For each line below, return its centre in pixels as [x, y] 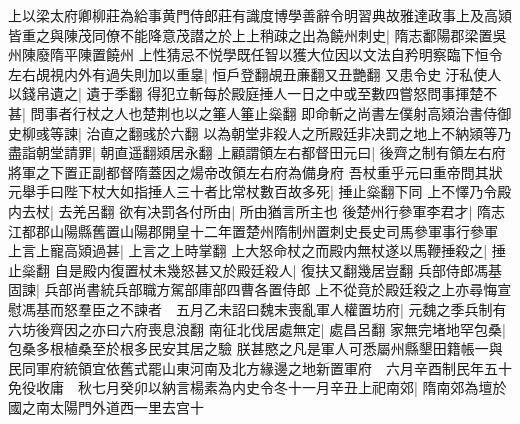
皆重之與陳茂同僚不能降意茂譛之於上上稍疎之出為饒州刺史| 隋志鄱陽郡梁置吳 [257, 34]
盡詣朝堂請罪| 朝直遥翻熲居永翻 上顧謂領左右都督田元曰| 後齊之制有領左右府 [257, 152]
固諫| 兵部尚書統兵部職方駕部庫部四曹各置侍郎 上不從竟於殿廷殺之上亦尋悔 [253, 289]
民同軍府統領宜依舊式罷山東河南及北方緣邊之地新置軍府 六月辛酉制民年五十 [260, 367]
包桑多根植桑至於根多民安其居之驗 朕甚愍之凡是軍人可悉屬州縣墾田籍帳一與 [255, 348]
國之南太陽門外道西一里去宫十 [106, 406]
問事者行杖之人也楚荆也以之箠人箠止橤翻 [163, 112]
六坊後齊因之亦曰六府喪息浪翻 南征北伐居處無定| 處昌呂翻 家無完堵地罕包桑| [257, 328]
